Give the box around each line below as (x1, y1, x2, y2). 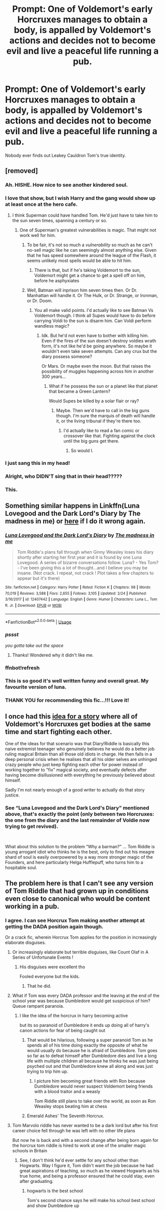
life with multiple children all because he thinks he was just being (27, 1058, 159, 1064)
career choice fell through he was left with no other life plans (12, 1128, 136, 1134)
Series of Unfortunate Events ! (12, 954, 74, 960)
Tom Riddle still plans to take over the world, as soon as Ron (34, 1098, 156, 1104)
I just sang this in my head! (5, 460, 70, 467)
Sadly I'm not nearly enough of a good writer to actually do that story (5, 787, 145, 793)
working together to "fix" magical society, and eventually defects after (5, 767, 147, 773)
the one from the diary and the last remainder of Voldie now (5, 817, 150, 824)
